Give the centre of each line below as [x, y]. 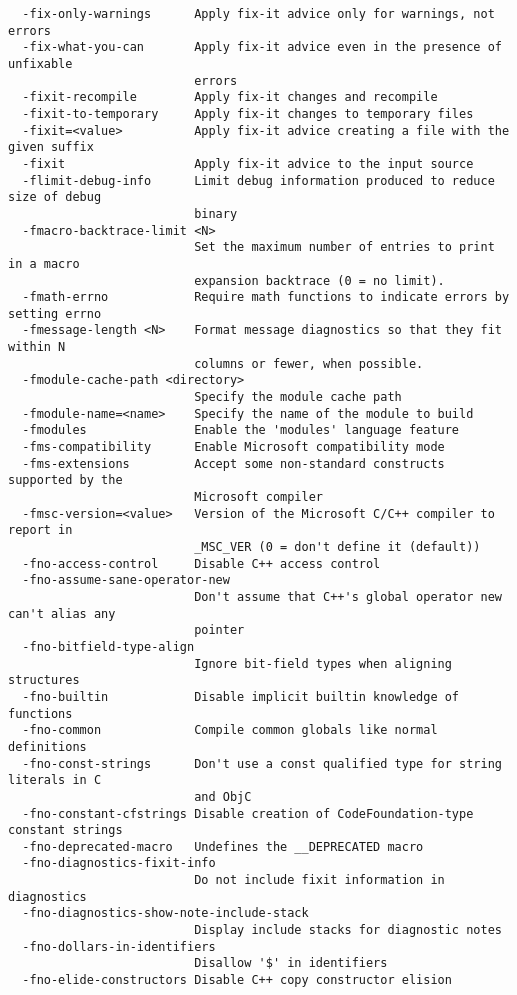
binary [216, 213]
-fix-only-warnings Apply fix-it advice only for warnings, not [258, 14]
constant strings [65, 830]
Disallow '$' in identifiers [291, 963]
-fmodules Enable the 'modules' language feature [241, 430]
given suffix [51, 147]
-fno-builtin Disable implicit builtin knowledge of [241, 696]
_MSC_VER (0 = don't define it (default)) [337, 547]
